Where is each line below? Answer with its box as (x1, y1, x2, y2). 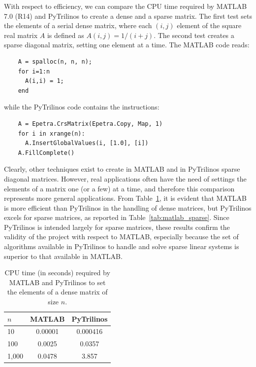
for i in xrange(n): (18, 130, 85, 137)
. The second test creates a (154, 30, 234, 40)
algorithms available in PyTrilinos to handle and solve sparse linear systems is (4, 241, 239, 252)
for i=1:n (18, 68, 50, 75)
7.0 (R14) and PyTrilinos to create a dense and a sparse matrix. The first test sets (4, 10, 252, 21)
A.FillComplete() (18, 149, 75, 156)
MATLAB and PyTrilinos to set (9, 277, 106, 287)
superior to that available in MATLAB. (4, 251, 123, 261)
